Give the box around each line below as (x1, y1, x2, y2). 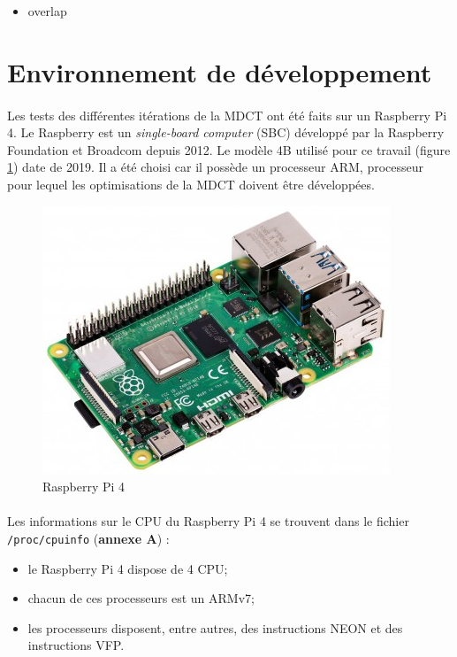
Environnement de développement (7, 53, 432, 89)
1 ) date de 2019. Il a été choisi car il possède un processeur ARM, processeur (7, 158, 424, 176)
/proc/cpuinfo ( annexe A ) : (7, 529, 170, 547)
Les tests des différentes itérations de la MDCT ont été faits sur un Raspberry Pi (7, 105, 447, 124)
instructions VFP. (27, 636, 125, 654)
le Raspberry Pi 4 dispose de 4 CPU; (27, 559, 228, 577)
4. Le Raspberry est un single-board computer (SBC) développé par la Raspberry (7, 123, 445, 142)
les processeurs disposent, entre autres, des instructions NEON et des (27, 618, 403, 637)
